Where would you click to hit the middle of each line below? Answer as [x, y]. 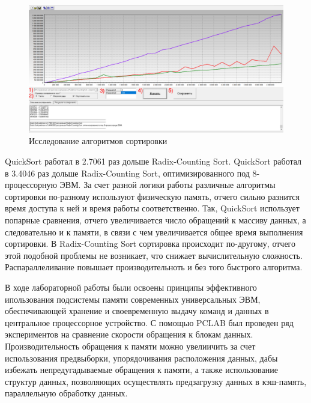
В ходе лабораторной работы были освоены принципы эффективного [131, 287]
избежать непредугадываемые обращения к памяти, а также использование [141, 370]
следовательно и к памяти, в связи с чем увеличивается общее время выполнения [154, 232]
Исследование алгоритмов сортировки [98, 141]
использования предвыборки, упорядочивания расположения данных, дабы [141, 358]
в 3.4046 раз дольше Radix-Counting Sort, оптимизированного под [127, 173]
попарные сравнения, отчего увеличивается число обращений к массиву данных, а [155, 220]
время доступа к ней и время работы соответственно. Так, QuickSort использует [152, 208]
